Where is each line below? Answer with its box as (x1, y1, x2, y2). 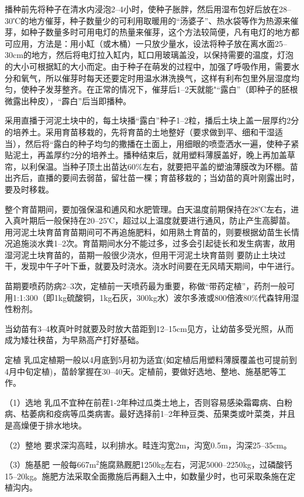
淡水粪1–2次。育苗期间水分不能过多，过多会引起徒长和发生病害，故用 (29, 237, 295, 249)
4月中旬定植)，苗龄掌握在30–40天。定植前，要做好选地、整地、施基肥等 (5, 365, 278, 377)
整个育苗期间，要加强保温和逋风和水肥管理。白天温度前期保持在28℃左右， (5, 203, 291, 215)
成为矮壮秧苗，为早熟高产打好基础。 (5, 334, 144, 346)
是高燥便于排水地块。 (5, 419, 87, 431)
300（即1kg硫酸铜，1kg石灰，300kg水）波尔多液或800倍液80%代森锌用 (25, 291, 291, 303)
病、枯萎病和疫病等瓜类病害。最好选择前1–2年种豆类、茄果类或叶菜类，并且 (5, 407, 295, 420)
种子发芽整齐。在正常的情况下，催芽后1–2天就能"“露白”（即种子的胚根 (29, 83, 298, 95)
